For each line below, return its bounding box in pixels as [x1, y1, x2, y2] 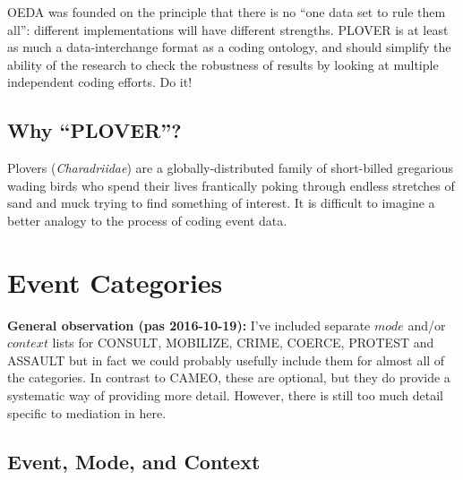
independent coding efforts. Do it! [7, 73, 193, 91]
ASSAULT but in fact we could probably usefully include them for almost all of [7, 350, 445, 369]
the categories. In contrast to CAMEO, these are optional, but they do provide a [7, 368, 450, 387]
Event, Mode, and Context [7, 447, 261, 475]
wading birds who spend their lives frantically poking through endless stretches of [7, 176, 455, 194]
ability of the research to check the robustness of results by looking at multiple [7, 55, 439, 73]
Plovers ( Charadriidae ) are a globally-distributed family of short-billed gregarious [7, 159, 453, 177]
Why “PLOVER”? [7, 116, 182, 144]
